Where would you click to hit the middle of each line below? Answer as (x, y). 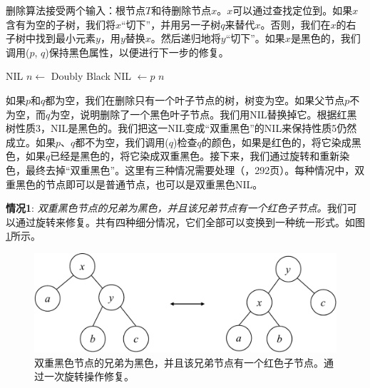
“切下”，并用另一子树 (171, 24)
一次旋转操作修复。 (89, 376)
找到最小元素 (65, 38)
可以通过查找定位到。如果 (293, 10)
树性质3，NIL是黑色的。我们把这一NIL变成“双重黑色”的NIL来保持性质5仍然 (181, 128)
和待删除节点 (181, 10)
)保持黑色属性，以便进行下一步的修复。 (137, 52)
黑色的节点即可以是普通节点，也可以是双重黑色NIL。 (139, 184)
